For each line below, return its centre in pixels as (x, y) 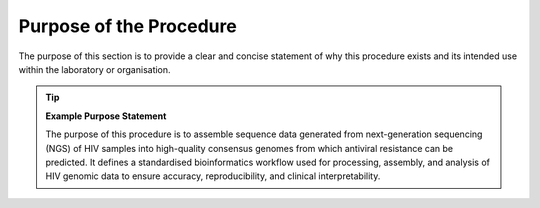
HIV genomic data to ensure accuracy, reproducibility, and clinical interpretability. (213, 176)
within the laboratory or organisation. (94, 69)
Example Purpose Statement (106, 116)
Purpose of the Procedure (127, 26)
